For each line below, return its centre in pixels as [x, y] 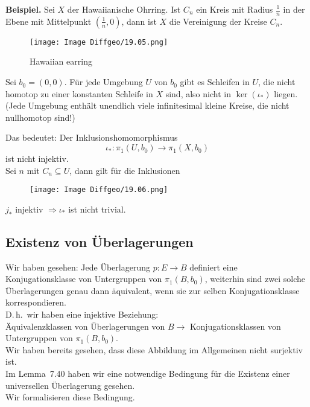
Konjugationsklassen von [236, 326]
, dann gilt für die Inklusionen [125, 170]
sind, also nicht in [198, 93]
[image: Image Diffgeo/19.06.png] [99, 190]
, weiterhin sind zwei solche [255, 279]
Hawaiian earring [61, 61]
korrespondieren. [36, 302]
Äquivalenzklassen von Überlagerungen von [85, 326]
